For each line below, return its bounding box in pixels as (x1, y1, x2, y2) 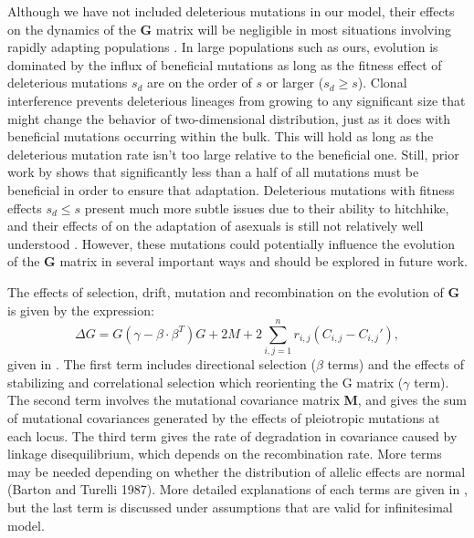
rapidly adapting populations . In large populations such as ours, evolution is (7, 37, 438, 57)
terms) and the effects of (327, 355, 464, 374)
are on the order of (147, 73, 252, 92)
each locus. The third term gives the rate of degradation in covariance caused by (7, 426, 458, 445)
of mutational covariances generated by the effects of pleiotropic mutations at (7, 409, 440, 427)
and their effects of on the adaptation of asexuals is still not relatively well (7, 216, 424, 235)
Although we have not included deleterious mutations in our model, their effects (7, 2, 455, 20)
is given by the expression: (7, 300, 154, 319)
